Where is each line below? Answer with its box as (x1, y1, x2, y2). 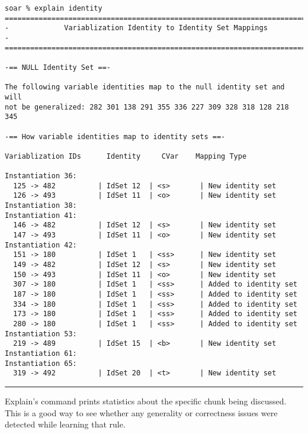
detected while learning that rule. (5, 418, 126, 430)
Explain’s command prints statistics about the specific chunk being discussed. (5, 394, 287, 407)
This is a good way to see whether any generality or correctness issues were (5, 406, 278, 419)
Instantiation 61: (5, 349, 77, 358)
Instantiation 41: (5, 211, 77, 220)
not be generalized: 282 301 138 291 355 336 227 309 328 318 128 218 (5, 102, 289, 111)
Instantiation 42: (5, 240, 77, 249)
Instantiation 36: (5, 172, 77, 181)
